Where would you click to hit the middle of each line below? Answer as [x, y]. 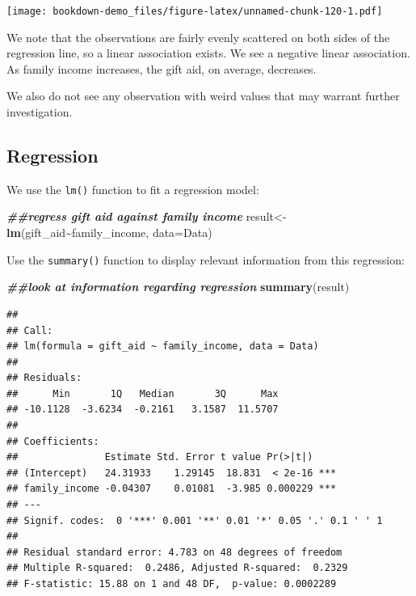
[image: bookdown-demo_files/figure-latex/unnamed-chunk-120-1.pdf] [195, 11]
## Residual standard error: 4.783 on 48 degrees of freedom [174, 552]
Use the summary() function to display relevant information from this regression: [206, 259]
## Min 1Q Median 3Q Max [143, 393]
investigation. [40, 112]
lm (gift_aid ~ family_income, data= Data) [109, 232]
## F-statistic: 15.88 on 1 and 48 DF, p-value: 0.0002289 [172, 584]
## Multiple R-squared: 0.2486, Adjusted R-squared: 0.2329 [177, 568]
